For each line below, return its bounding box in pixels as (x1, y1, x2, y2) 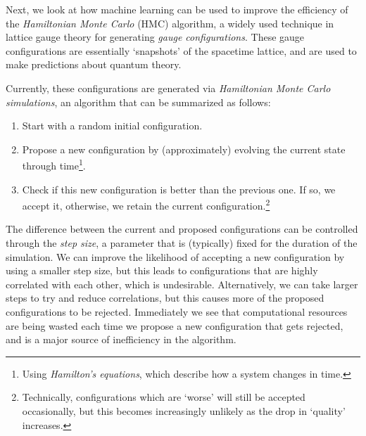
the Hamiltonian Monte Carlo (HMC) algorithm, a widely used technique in (6, 15, 334, 30)
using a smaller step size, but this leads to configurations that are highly (6, 263, 318, 278)
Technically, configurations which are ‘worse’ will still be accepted (22, 390, 305, 404)
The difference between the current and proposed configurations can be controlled (6, 222, 358, 236)
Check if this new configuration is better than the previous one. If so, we (22, 181, 336, 196)
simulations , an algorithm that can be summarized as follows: (6, 94, 271, 109)
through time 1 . (22, 156, 86, 172)
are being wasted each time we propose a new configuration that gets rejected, (6, 318, 343, 333)
